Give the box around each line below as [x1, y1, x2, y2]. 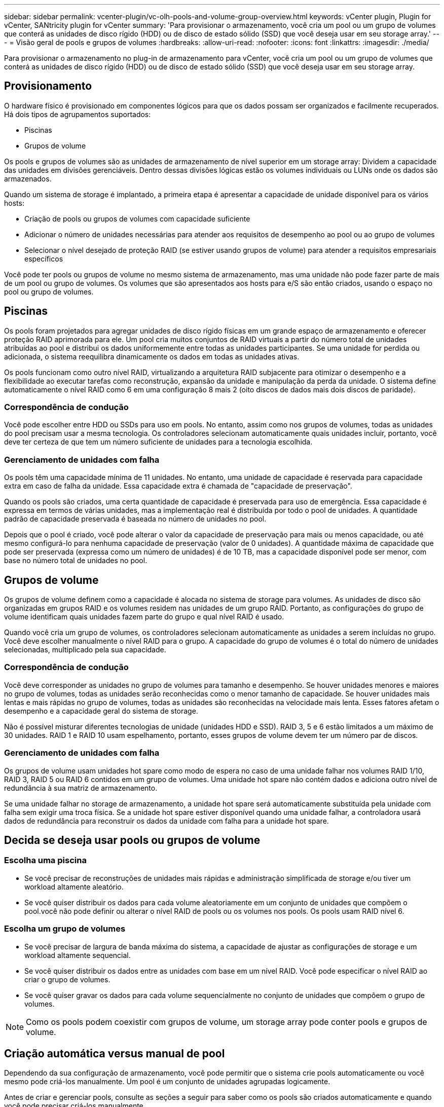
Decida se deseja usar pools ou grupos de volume [4, 833, 261, 846]
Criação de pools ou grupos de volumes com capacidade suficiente [24, 214, 250, 223]
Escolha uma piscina [4, 855, 87, 866]
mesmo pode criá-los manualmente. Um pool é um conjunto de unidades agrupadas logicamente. [4, 1077, 330, 1086]
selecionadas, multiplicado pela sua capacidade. [4, 645, 166, 654]
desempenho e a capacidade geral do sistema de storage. [4, 706, 198, 715]
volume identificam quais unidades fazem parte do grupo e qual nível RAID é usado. [4, 612, 284, 621]
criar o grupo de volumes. [24, 975, 110, 984]
